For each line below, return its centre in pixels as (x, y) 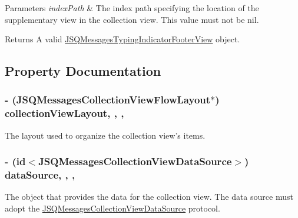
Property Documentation (83, 71)
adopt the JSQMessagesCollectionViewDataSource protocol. (112, 208)
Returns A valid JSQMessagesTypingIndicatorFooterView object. (122, 39)
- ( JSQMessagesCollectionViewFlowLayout (108, 100)
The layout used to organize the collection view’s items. (105, 135)
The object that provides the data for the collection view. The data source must (149, 197)
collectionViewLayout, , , (64, 113)
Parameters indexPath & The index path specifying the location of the (132, 8)
